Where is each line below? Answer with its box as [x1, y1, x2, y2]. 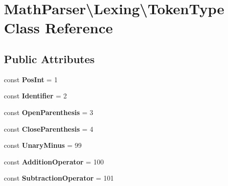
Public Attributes [4, 51, 95, 66]
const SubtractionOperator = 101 [4, 173, 114, 183]
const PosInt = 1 [4, 74, 58, 84]
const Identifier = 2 [4, 91, 67, 101]
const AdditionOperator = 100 [4, 156, 104, 166]
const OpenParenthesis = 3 [4, 107, 93, 117]
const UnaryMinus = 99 [4, 140, 82, 150]
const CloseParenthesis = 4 [4, 123, 93, 134]
